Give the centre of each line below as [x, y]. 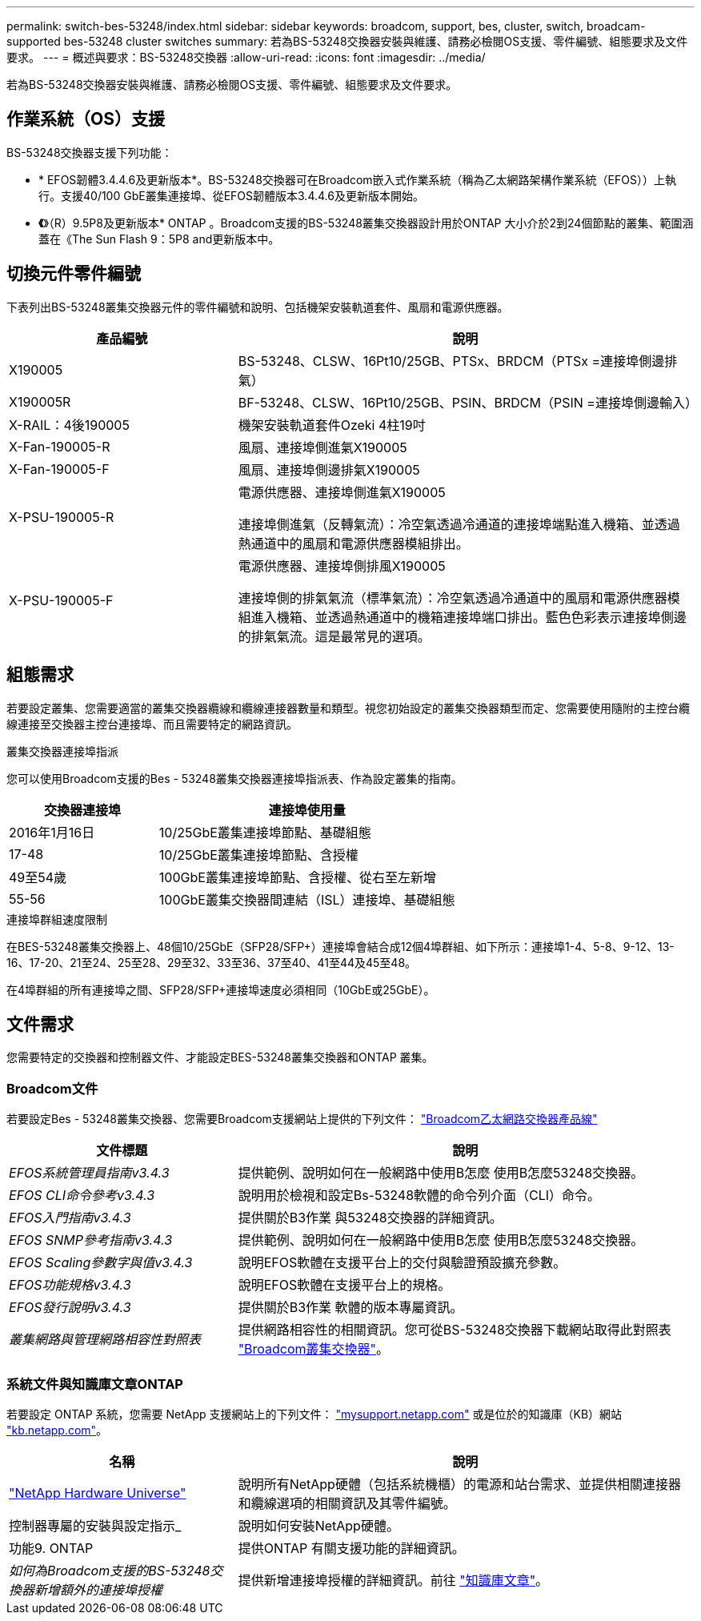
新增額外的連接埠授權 [99, 1589]
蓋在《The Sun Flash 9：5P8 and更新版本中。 [159, 239]
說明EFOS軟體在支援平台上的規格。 [344, 1285]
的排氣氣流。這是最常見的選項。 [334, 636]
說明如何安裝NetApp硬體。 [318, 1525]
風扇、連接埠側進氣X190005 [322, 447]
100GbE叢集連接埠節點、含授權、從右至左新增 [297, 877]
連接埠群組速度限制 [57, 919]
